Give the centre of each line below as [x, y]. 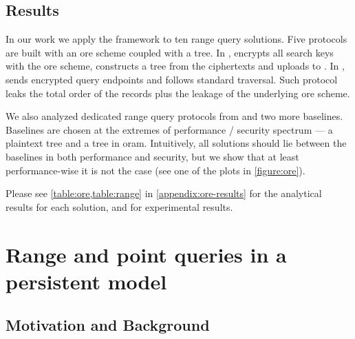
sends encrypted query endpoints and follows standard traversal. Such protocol [172, 79]
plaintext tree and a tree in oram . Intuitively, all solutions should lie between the [176, 143]
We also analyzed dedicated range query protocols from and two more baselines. [174, 116]
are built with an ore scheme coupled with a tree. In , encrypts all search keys [170, 52]
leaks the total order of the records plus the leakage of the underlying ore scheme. [178, 93]
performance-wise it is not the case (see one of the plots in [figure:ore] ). [155, 170]
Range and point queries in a [146, 254]
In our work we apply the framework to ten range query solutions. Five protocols [176, 39]
